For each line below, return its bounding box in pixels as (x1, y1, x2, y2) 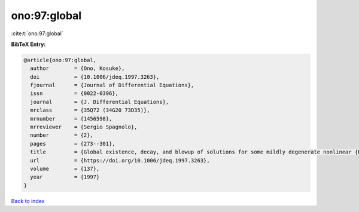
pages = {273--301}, (30, 140, 116, 147)
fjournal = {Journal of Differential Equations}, (30, 82, 194, 89)
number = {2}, (30, 132, 94, 139)
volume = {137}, (30, 165, 100, 172)
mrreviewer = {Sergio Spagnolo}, (30, 124, 138, 131)
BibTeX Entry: (11, 41, 46, 48)
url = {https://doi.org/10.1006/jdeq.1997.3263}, (30, 157, 210, 164)
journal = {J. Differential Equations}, (30, 99, 169, 105)
